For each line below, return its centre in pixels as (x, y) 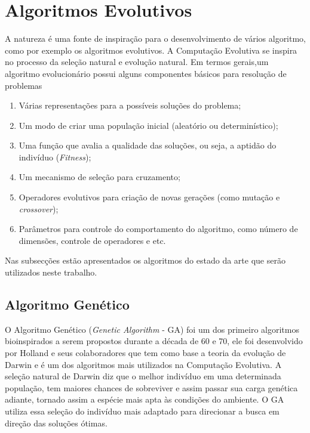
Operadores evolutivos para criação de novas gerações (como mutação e (149, 197)
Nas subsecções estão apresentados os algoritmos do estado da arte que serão (145, 260)
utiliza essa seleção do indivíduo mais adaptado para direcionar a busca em (142, 411)
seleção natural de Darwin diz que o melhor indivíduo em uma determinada (143, 376)
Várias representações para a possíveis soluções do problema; (130, 105)
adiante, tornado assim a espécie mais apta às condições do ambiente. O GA (145, 399)
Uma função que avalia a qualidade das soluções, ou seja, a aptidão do (148, 145)
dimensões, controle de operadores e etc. (92, 240)
